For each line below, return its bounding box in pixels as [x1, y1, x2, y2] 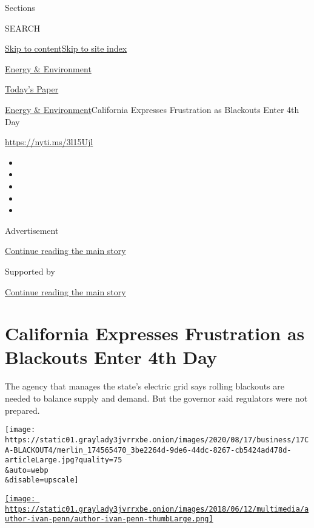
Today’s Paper [5, 83, 59, 95]
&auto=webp [5, 465, 48, 475]
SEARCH [5, 21, 41, 34]
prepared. [5, 403, 40, 416]
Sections [5, 1, 35, 13]
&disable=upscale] [5, 476, 79, 485]
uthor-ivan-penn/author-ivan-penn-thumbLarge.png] [5, 515, 213, 524]
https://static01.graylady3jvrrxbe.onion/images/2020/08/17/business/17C [5, 435, 309, 444]
